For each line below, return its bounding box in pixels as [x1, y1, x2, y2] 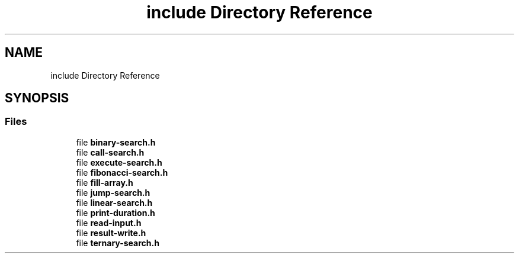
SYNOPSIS [5, 91, 69, 106]
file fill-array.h [76, 177, 133, 188]
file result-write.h [76, 227, 146, 238]
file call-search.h [76, 147, 145, 157]
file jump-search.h [76, 187, 150, 198]
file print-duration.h [76, 207, 155, 218]
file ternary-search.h [76, 237, 159, 248]
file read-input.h [76, 217, 142, 228]
